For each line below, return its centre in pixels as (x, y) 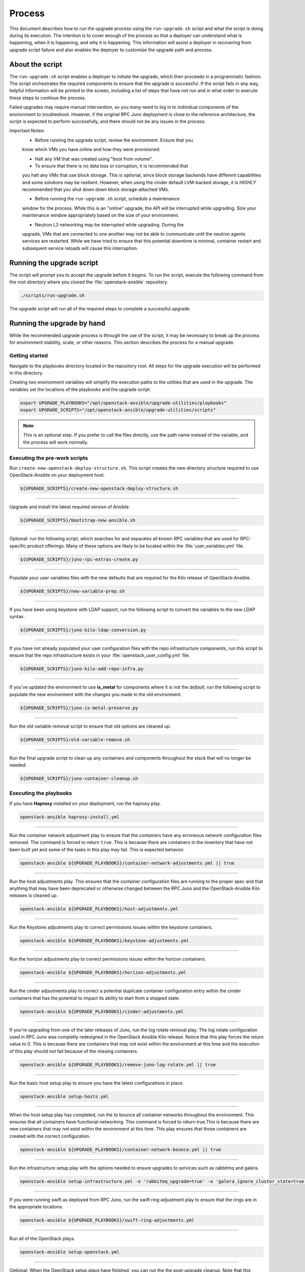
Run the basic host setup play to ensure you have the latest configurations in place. (97, 1083)
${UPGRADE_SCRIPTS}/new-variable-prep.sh (72, 591)
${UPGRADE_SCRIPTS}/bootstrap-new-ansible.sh (78, 521)
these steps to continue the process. (48, 98)
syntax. (17, 617)
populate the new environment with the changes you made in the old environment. (96, 694)
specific (18, 546)
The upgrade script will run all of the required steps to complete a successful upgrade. (100, 309)
